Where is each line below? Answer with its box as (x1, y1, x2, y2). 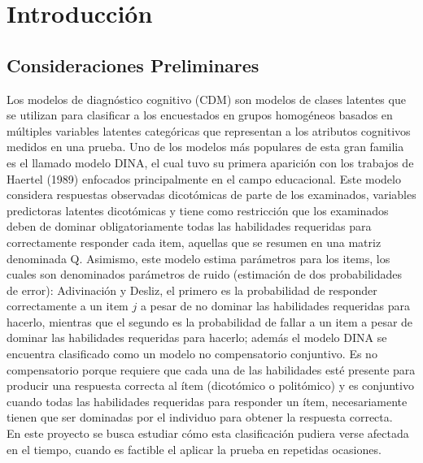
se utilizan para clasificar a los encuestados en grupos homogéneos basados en (7, 106, 393, 123)
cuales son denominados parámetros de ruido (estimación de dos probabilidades (7, 266, 403, 283)
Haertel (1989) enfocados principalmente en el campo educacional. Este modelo (7, 170, 401, 187)
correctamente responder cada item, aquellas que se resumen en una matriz (7, 233, 382, 250)
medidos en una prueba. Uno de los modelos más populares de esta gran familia (7, 138, 404, 155)
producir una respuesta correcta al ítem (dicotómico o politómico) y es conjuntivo (7, 377, 414, 394)
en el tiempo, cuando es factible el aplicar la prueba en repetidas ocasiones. (7, 440, 382, 457)
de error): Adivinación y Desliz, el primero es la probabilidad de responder (7, 281, 377, 298)
